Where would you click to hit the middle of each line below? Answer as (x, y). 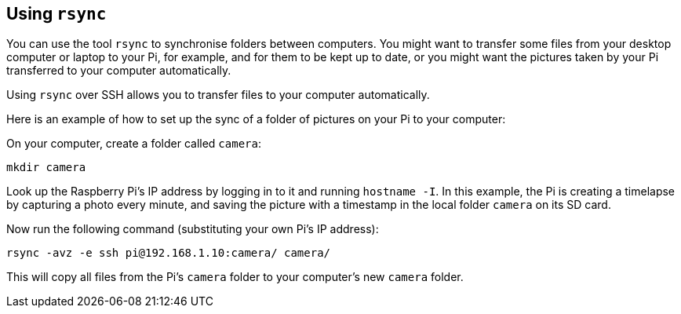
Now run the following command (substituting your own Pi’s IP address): (193, 229)
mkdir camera (46, 168)
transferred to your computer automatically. (119, 71)
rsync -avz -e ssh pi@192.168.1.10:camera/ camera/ (169, 253)
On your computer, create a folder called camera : (134, 144)
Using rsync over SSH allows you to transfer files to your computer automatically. (218, 95)
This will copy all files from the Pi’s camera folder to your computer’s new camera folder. (235, 277)
